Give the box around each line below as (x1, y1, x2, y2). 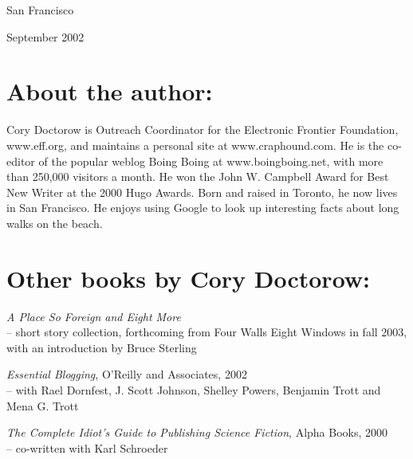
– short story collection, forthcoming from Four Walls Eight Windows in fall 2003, (6, 324, 407, 340)
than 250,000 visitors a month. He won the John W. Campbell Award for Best (6, 168, 389, 185)
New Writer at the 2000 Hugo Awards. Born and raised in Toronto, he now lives (6, 183, 398, 200)
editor (6, 152, 35, 169)
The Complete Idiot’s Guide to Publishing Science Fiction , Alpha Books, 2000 (6, 424, 388, 441)
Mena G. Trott (6, 397, 79, 414)
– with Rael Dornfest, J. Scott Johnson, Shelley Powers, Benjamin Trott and (6, 381, 381, 398)
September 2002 (6, 28, 85, 45)
